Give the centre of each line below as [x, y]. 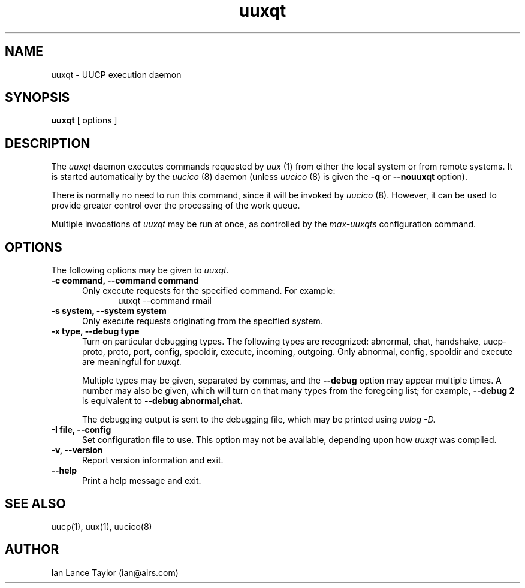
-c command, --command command [125, 281]
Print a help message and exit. [142, 481]
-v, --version [77, 450]
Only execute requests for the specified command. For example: [209, 291]
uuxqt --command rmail [165, 301]
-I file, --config [81, 430]
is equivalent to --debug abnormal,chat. [163, 401]
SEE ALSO [35, 503]
